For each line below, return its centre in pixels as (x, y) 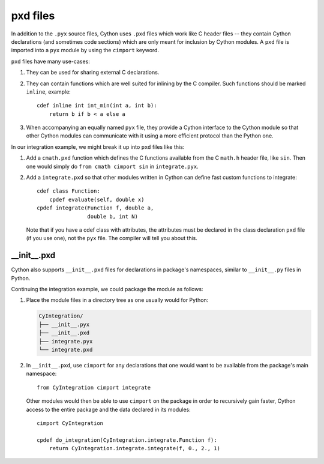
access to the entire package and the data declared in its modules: (109, 409)
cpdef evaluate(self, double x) (97, 199)
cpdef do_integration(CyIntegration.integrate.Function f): (127, 440)
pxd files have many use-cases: (50, 61)
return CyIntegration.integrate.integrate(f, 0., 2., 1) (134, 448)
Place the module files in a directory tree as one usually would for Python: (117, 300)
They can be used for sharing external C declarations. (93, 73)
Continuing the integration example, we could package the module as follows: (107, 289)
